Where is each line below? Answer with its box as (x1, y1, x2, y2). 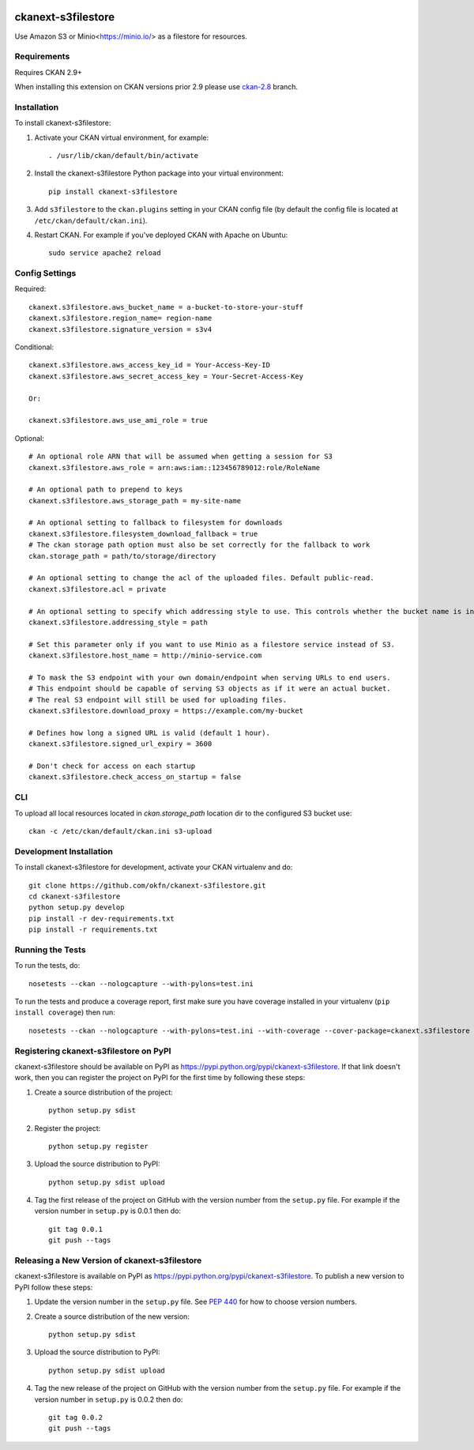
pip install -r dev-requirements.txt (28, 913, 175, 923)
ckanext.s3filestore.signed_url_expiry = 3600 (28, 740, 213, 748)
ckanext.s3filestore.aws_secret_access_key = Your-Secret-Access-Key (28, 371, 304, 381)
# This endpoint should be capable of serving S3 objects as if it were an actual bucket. (28, 684, 391, 693)
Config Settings (14, 268, 77, 279)
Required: (14, 284, 47, 294)
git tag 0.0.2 (48, 1413, 103, 1422)
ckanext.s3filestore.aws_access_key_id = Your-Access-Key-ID (28, 360, 270, 370)
